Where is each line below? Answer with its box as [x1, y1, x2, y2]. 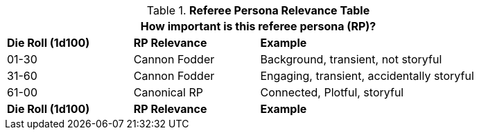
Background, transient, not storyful [260, 52, 442, 66]
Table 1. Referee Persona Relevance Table [146, 3, 370, 17]
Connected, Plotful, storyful [260, 85, 404, 99]
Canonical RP [133, 85, 203, 99]
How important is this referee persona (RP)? [140, 19, 376, 33]
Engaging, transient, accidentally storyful [260, 69, 474, 83]
